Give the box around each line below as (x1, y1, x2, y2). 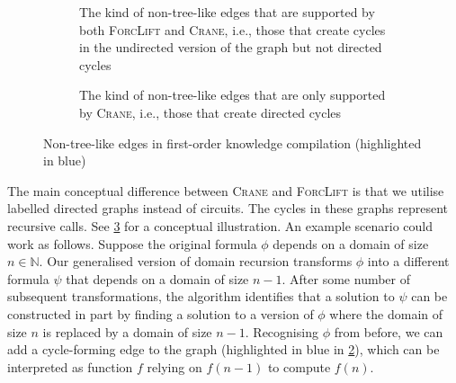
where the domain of (329, 304, 443, 323)
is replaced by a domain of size (42, 322, 212, 341)
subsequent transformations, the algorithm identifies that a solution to (7, 287, 395, 306)
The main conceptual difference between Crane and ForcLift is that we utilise (7, 181, 444, 200)
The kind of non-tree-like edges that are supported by (79, 3, 375, 21)
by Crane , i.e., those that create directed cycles (79, 102, 342, 121)
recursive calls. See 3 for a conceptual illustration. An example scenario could (7, 216, 434, 235)
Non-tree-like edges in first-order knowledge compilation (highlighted (43, 133, 422, 152)
